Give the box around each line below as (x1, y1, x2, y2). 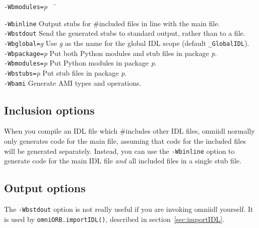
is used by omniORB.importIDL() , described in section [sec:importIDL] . (4, 213, 225, 224)
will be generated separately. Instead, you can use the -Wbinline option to (4, 145, 235, 156)
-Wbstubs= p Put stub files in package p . (4, 67, 127, 78)
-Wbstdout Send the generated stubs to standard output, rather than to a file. (4, 28, 245, 38)
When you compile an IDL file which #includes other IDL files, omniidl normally (4, 126, 255, 136)
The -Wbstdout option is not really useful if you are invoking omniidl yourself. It (4, 204, 253, 214)
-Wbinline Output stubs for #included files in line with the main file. (4, 18, 220, 28)
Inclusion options (4, 102, 95, 118)
